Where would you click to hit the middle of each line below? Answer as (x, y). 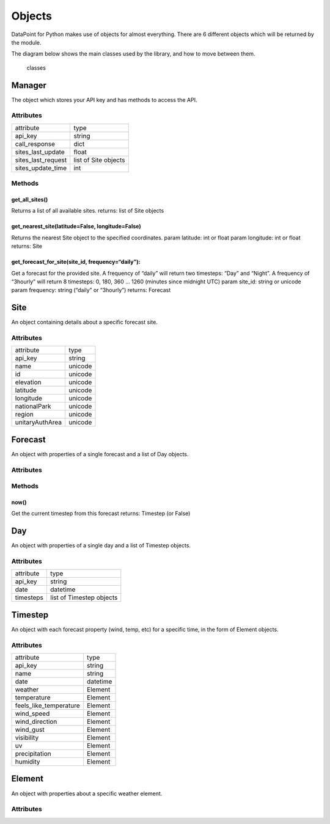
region (24, 414)
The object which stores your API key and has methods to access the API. (104, 100)
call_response (35, 144)
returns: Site (27, 246)
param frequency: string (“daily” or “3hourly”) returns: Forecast (91, 290)
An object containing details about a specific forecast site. (85, 322)
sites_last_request (41, 160)
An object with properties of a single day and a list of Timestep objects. (101, 545)
